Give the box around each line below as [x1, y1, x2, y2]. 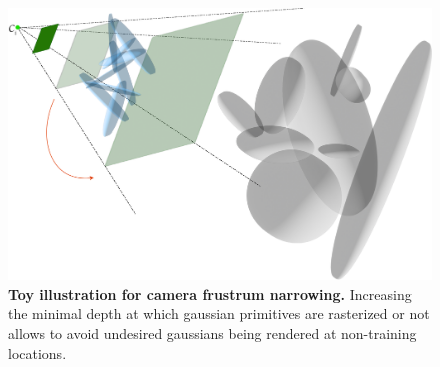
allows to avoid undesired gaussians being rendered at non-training [8, 323, 417, 344]
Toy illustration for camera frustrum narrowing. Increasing [8, 283, 412, 304]
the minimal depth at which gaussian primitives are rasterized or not [8, 303, 430, 324]
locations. [8, 342, 67, 363]
